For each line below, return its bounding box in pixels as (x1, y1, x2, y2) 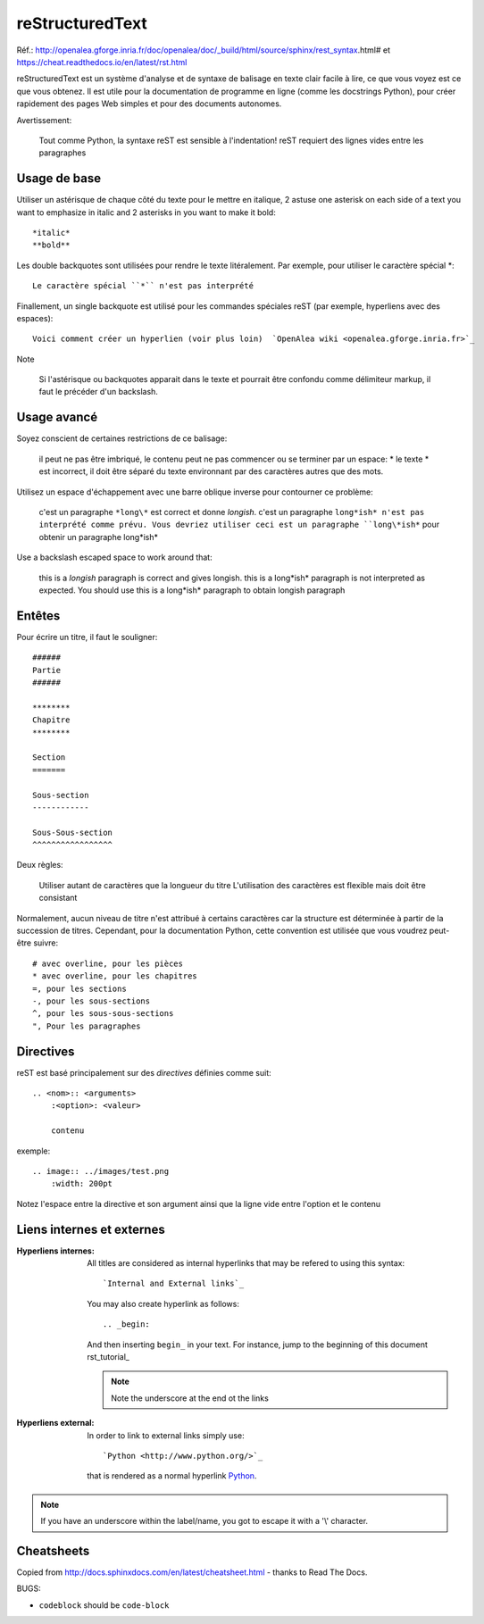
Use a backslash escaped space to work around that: (16, 552, 213, 562)
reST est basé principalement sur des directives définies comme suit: (16, 1067, 271, 1078)
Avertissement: (16, 114, 72, 125)
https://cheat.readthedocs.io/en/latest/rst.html (16, 56, 188, 67)
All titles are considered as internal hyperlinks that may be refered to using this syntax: (87, 1258, 405, 1269)
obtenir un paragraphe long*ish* (38, 531, 159, 542)
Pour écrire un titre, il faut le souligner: (16, 631, 158, 642)
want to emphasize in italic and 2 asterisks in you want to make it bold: (16, 206, 276, 218)
